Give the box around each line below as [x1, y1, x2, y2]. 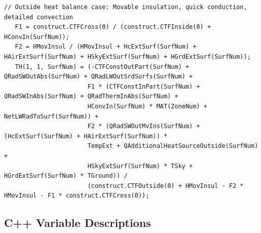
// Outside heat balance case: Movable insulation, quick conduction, [4, 4, 247, 11]
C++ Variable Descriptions [4, 215, 151, 230]
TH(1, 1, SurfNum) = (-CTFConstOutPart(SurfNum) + [15, 63, 190, 70]
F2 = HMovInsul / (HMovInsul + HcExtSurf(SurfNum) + [15, 43, 197, 51]
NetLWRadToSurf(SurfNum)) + [4, 112, 99, 120]
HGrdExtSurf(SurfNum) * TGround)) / [4, 172, 128, 180]
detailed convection [4, 13, 73, 21]
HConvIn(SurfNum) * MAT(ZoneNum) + [87, 102, 207, 110]
